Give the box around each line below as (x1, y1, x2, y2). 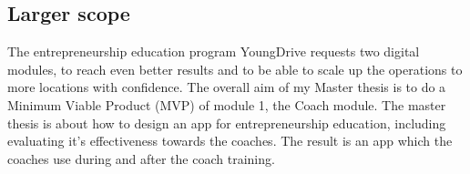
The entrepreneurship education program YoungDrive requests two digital (7, 42, 420, 61)
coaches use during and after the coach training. (7, 148, 275, 168)
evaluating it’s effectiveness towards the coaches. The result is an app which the (7, 131, 453, 150)
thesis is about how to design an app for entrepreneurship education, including (7, 113, 446, 132)
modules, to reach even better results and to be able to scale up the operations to (7, 59, 463, 78)
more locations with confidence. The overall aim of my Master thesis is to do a (7, 77, 446, 97)
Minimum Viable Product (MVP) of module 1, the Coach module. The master (7, 95, 446, 114)
